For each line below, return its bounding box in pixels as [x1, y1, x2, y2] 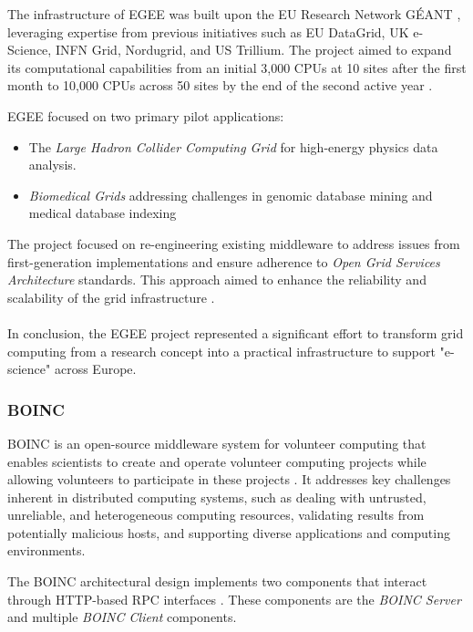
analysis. [28, 155, 77, 174]
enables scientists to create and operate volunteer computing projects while [7, 451, 427, 471]
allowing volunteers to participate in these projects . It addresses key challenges [7, 470, 451, 489]
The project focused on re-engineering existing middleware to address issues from [7, 233, 460, 253]
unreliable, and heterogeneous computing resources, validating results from [7, 505, 425, 524]
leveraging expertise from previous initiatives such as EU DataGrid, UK [7, 22, 409, 41]
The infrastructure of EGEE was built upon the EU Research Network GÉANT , [7, 5, 461, 23]
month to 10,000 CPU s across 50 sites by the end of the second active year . [7, 76, 433, 95]
